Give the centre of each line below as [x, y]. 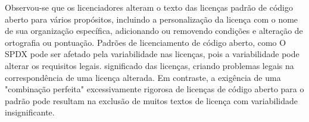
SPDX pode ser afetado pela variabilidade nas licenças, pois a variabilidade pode [152, 54]
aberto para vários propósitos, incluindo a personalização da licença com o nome [152, 19]
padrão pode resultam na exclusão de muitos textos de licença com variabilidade [151, 100]
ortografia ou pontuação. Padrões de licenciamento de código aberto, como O [146, 42]
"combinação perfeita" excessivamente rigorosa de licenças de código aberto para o [154, 89]
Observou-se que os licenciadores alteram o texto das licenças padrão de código [149, 7]
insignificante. [30, 112]
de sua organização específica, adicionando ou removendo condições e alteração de [154, 31]
